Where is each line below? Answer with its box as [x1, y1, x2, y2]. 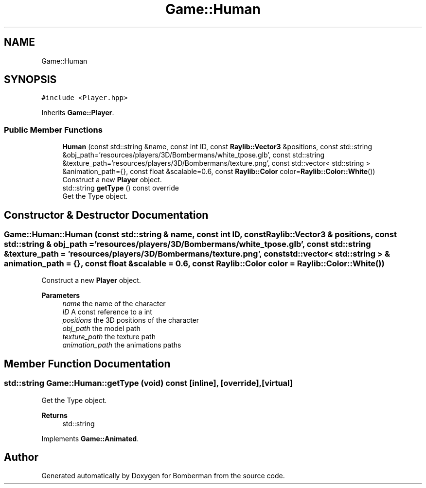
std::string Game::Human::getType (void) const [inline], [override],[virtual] [4, 378, 293, 388]
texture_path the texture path [62, 332, 156, 341]
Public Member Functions [4, 124, 103, 135]
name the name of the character [62, 299, 166, 308]
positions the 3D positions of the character [62, 316, 199, 325]
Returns [41, 411, 68, 419]
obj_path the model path [62, 324, 141, 333]
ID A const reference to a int [62, 308, 152, 316]
